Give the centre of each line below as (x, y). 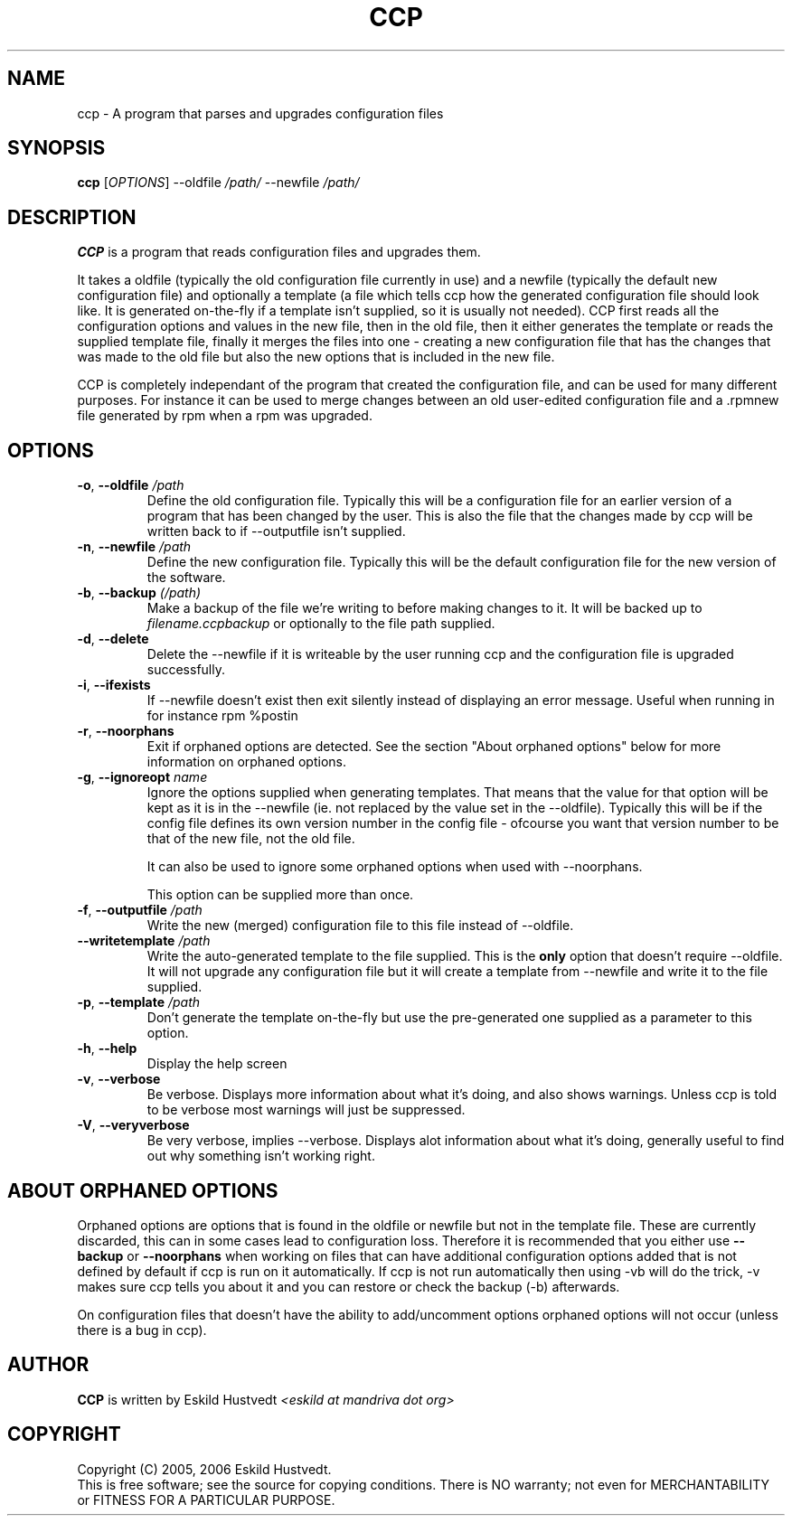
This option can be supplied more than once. (280, 895)
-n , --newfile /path (134, 547)
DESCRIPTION (72, 217)
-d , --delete (113, 639)
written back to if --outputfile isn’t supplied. (276, 531)
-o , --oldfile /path (131, 485)
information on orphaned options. (246, 762)
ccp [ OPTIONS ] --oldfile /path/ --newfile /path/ (218, 183)
